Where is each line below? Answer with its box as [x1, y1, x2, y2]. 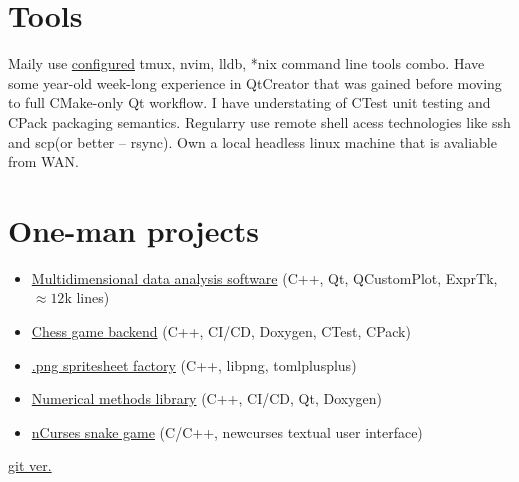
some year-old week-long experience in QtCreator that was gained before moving [8, 72, 502, 93]
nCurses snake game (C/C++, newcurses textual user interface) [31, 421, 423, 442]
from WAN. [8, 151, 79, 172]
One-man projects [8, 209, 259, 250]
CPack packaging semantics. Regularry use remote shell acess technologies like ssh [8, 111, 511, 132]
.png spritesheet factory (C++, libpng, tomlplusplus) [31, 354, 357, 375]
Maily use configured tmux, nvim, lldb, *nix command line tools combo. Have [8, 53, 485, 74]
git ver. [8, 455, 52, 476]
